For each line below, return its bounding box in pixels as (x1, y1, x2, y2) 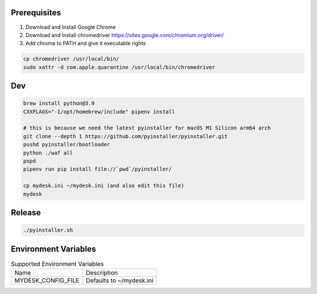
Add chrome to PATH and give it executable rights (25, 40, 146, 47)
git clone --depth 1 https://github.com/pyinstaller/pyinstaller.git (23, 133, 228, 139)
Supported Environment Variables (11, 259, 104, 268)
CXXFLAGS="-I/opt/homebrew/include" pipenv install (23, 108, 176, 115)
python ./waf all (23, 149, 73, 156)
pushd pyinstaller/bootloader (23, 141, 110, 148)
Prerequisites (11, 8, 61, 18)
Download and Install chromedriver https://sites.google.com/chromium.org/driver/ (25, 31, 224, 38)
